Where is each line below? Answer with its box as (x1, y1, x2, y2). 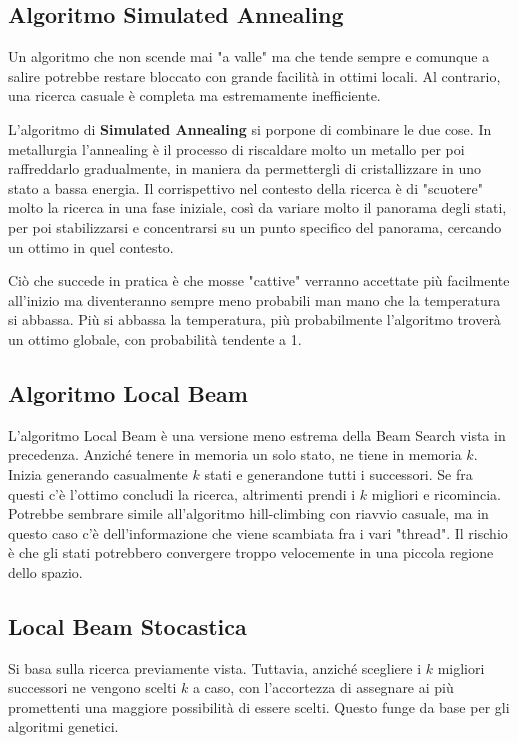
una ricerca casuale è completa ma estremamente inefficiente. (8, 85, 381, 106)
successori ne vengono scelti (8, 677, 177, 698)
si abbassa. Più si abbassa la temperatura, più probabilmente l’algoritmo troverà (8, 309, 501, 330)
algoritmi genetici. (8, 716, 119, 737)
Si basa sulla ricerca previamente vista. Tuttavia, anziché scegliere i (8, 657, 422, 678)
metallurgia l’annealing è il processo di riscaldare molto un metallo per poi (8, 138, 465, 159)
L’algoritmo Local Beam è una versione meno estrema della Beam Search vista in (8, 424, 506, 445)
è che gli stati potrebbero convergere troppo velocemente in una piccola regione (8, 542, 494, 563)
